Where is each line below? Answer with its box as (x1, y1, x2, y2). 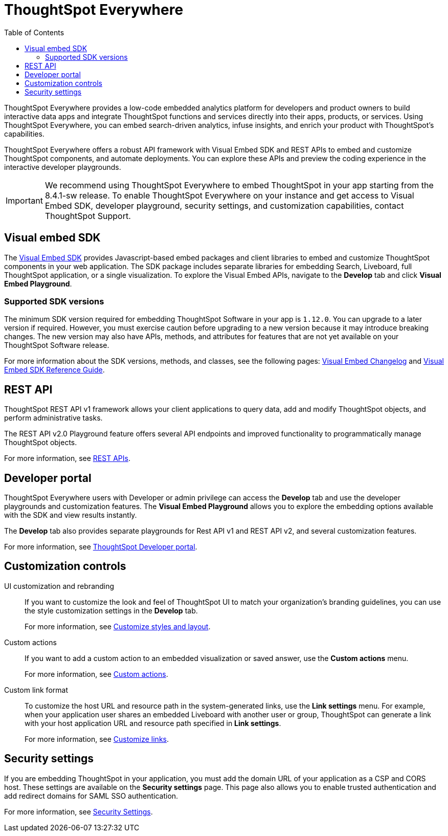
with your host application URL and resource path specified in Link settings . (25, 718, 281, 728)
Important (6, 195, 43, 206)
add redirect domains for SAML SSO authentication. (4, 791, 178, 800)
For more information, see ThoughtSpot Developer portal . (4, 542, 197, 552)
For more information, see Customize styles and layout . (25, 622, 211, 631)
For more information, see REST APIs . (4, 454, 130, 463)
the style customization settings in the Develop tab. (25, 606, 198, 615)
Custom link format (4, 685, 68, 694)
